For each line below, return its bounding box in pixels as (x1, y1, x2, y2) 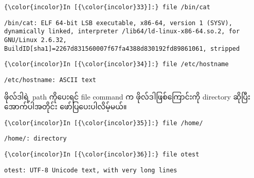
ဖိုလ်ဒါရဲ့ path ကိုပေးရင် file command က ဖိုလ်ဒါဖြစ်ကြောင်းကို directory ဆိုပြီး (4, 91, 250, 102)
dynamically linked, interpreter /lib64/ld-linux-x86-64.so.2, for (4, 28, 240, 35)
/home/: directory (4, 135, 67, 143)
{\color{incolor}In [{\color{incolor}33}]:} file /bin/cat (4, 4, 210, 11)
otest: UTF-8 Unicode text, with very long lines (4, 166, 177, 174)
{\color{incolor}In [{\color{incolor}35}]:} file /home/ (4, 119, 203, 127)
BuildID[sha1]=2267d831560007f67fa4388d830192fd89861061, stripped (4, 45, 240, 52)
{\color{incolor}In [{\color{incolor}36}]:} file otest (4, 151, 199, 159)
